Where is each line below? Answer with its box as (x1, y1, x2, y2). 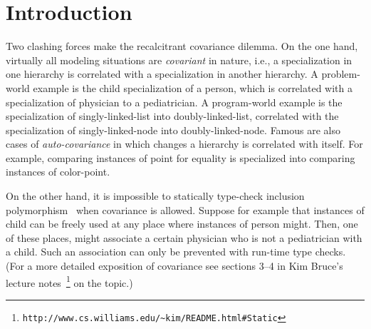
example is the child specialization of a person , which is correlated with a (33, 80, 352, 95)
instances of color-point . (6, 164, 110, 179)
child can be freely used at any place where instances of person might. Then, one (6, 216, 358, 231)
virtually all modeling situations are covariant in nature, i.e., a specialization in (6, 52, 352, 67)
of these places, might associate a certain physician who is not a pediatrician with (6, 230, 362, 245)
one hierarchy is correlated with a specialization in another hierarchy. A (6, 66, 318, 81)
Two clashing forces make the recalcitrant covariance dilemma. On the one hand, (6, 39, 358, 54)
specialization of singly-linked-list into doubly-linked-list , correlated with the (6, 108, 339, 123)
